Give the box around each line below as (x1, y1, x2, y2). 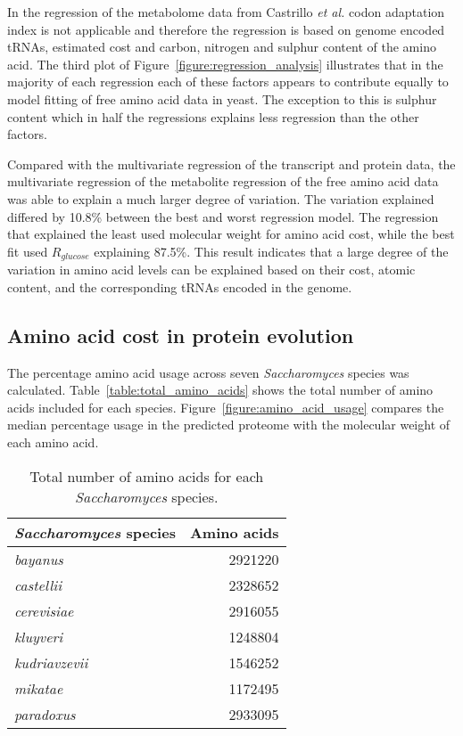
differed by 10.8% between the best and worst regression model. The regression (7, 207, 439, 225)
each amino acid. (7, 432, 99, 451)
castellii (14, 574, 62, 595)
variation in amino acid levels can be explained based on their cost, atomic (7, 260, 416, 279)
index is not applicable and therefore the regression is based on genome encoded (7, 20, 445, 38)
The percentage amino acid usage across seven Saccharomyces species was (7, 363, 409, 381)
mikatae (14, 677, 63, 699)
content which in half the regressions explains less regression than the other (7, 107, 419, 126)
